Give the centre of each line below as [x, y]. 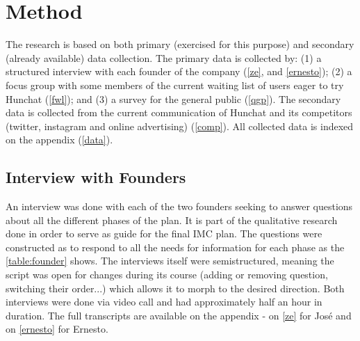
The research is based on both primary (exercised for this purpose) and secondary [180, 44]
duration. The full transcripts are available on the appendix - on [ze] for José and [179, 315]
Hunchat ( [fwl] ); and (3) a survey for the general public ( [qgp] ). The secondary [173, 98]
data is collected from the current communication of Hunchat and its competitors [179, 112]
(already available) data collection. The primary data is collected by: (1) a [164, 57]
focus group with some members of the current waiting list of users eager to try [175, 85]
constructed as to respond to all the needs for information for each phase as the [175, 247]
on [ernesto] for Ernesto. [57, 329]
